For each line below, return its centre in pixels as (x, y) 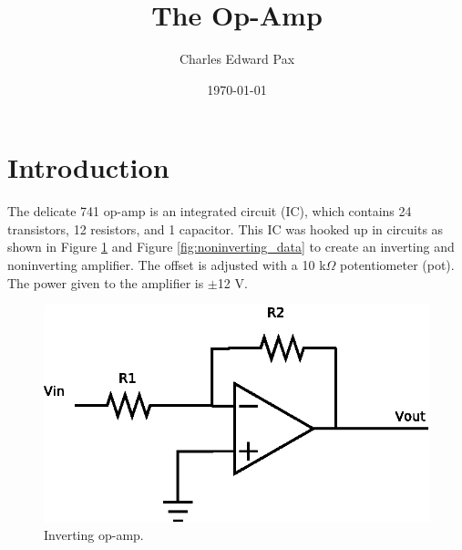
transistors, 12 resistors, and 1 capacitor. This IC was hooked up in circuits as (226, 228)
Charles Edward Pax (237, 59)
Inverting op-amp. (94, 534)
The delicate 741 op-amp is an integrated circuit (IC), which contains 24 (210, 211)
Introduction (88, 167)
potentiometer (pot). (397, 265)
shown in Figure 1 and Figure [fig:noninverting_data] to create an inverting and (231, 247)
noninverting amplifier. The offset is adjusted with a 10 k (167, 265)
